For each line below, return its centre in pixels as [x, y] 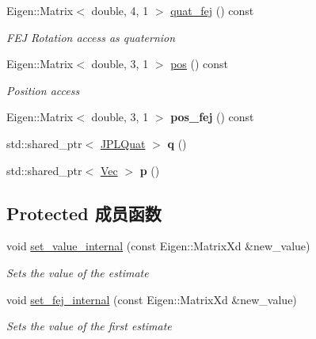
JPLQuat [123, 143]
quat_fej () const [212, 10]
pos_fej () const [212, 117]
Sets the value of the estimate [78, 272]
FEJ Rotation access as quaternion [91, 37]
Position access [43, 90]
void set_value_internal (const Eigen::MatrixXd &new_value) [158, 246]
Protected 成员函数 [84, 213]
